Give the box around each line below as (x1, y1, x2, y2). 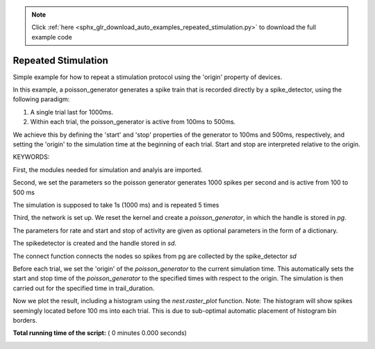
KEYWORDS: (12, 153, 50, 161)
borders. (12, 316, 37, 324)
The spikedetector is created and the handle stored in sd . (12, 239, 177, 248)
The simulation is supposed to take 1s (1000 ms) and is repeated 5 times (12, 201, 219, 209)
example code (31, 33, 72, 41)
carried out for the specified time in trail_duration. (12, 284, 155, 292)
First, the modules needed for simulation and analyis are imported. (12, 165, 203, 173)
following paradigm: (12, 95, 70, 103)
